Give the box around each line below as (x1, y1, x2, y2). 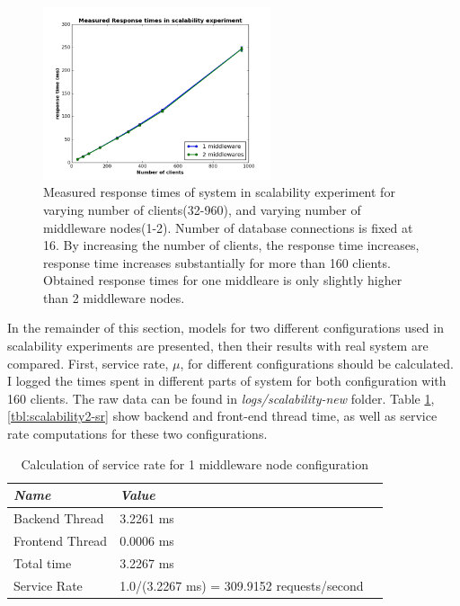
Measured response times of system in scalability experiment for (43, 183, 395, 201)
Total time (13, 553, 72, 572)
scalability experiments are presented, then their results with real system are (7, 336, 429, 355)
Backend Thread (13, 509, 104, 528)
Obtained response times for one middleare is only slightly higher (43, 271, 402, 290)
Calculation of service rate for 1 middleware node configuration (21, 454, 368, 473)
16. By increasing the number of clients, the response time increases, (43, 236, 420, 254)
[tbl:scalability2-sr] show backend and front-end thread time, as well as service (7, 406, 438, 425)
